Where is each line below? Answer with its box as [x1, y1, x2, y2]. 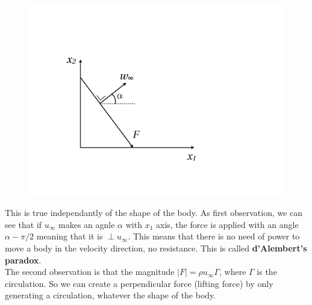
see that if [5, 218, 42, 230]
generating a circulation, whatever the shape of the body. [5, 289, 216, 301]
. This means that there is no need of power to [128, 230, 300, 242]
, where [219, 265, 246, 278]
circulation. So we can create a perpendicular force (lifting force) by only [5, 277, 273, 289]
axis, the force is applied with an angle [156, 218, 299, 230]
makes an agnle [58, 218, 115, 230]
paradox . [5, 253, 42, 266]
